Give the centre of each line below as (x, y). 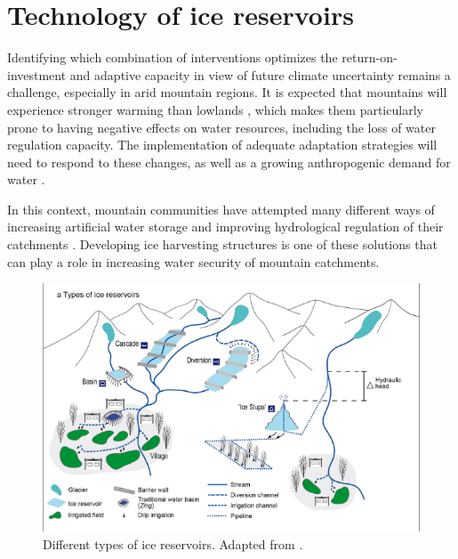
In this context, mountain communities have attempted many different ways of (221, 209)
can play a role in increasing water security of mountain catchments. (193, 261)
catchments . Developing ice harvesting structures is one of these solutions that (222, 244)
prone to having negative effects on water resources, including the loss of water (221, 127)
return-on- (370, 57)
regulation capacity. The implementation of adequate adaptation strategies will (222, 145)
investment (37, 74)
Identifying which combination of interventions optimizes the (173, 57)
